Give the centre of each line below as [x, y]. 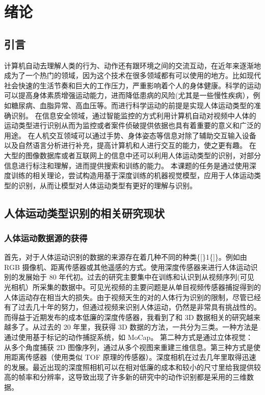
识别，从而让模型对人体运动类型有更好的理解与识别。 [107, 185]
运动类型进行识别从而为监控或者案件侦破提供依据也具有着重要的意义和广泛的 [132, 125]
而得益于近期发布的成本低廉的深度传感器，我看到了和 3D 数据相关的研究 [125, 317]
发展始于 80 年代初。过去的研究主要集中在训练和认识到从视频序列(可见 [136, 277]
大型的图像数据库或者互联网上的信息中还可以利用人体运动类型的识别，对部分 [132, 155]
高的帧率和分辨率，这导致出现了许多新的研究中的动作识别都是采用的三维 [125, 377]
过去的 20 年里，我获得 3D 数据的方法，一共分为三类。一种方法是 [149, 327]
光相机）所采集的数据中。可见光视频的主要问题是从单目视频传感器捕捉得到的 [132, 287]
